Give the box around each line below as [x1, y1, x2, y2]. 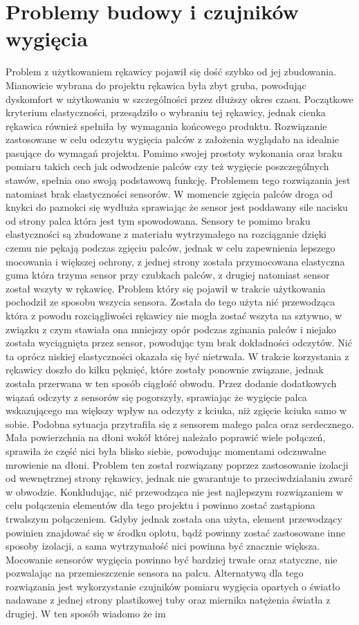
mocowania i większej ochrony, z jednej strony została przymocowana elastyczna [6, 254, 345, 268]
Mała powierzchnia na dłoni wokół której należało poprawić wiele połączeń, [6, 430, 326, 445]
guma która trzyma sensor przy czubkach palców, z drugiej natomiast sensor [6, 268, 330, 282]
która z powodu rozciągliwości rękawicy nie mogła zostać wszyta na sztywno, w [6, 308, 342, 322]
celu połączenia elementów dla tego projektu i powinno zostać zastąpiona [6, 498, 315, 512]
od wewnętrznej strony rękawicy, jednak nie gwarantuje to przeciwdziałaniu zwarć [6, 471, 353, 485]
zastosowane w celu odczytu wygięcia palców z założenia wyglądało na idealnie [6, 132, 339, 147]
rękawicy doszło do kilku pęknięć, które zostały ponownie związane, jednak [6, 362, 324, 377]
